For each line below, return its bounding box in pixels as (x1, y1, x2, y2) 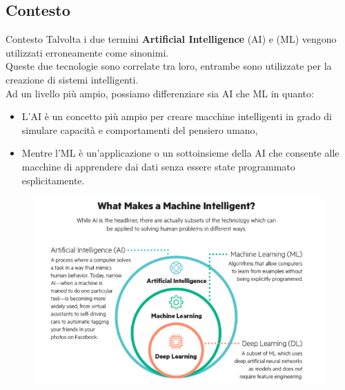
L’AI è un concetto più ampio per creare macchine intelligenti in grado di (21, 109, 332, 124)
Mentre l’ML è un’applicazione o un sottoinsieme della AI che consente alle (21, 146, 339, 160)
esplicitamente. (21, 173, 85, 187)
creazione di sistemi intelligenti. (6, 72, 139, 86)
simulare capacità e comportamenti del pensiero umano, (21, 122, 258, 137)
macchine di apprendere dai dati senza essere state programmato (21, 159, 295, 173)
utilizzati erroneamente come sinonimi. (6, 45, 169, 59)
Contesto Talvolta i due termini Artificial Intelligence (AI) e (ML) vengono (6, 32, 337, 46)
